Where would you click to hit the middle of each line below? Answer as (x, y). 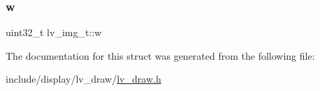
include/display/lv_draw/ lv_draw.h (83, 79)
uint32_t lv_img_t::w (54, 32)
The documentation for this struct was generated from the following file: (160, 55)
